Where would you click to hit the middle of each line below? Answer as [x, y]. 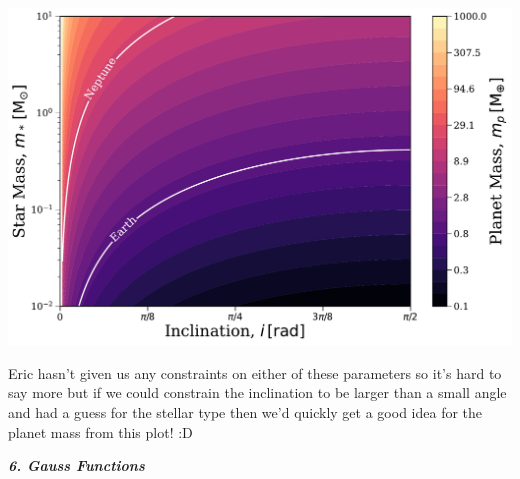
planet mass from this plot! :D [100, 431]
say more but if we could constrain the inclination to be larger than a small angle [257, 392]
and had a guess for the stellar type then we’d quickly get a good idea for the [245, 411]
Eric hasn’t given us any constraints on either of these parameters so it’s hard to [255, 372]
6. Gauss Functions [76, 465]
